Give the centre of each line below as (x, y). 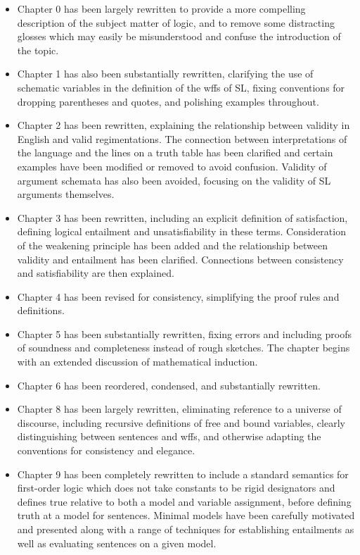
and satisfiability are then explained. (96, 273)
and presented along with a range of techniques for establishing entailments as (186, 529)
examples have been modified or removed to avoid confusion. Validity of (172, 166)
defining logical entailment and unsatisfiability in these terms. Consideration (181, 231)
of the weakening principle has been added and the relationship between (173, 245)
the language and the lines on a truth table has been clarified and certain (175, 152)
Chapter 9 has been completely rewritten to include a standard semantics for (183, 474)
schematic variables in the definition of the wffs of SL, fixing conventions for (181, 87)
